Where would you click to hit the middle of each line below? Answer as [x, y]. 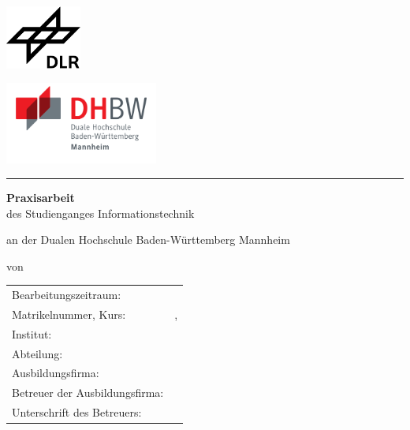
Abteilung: [37, 353]
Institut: [32, 333]
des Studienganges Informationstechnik [101, 213]
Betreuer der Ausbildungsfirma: [88, 393]
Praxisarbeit [41, 197]
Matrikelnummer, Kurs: [69, 314]
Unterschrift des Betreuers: [77, 412]
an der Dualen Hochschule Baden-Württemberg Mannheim [148, 239]
